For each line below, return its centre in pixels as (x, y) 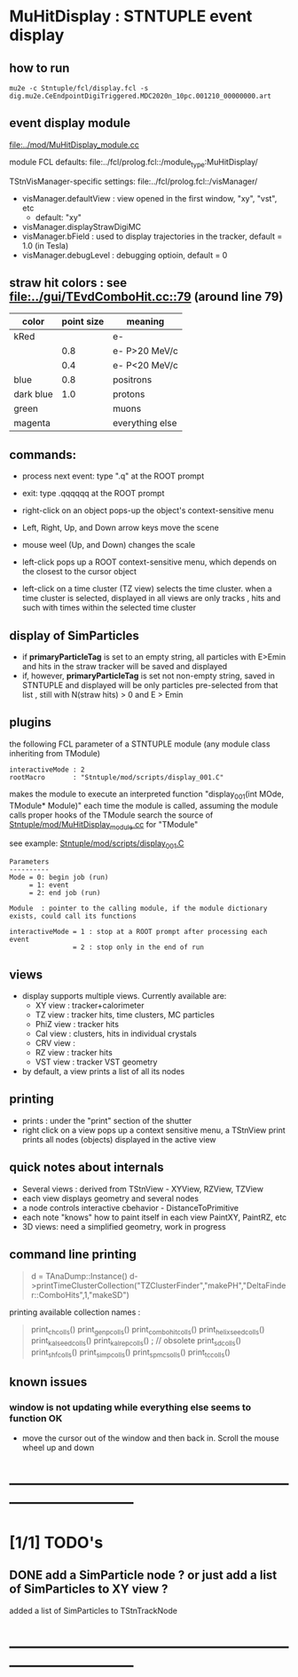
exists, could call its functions (73, 916)
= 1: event (49, 885)
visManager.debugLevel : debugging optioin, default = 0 (125, 255)
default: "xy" (59, 217)
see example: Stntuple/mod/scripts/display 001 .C (97, 845)
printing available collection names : (75, 1312)
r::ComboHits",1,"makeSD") (80, 1294)
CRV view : (55, 1043)
